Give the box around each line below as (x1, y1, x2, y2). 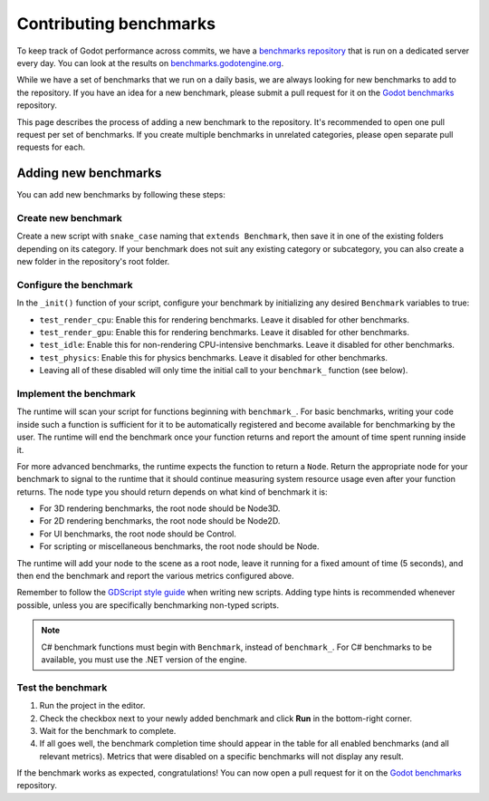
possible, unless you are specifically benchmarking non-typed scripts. (16, 599, 280, 611)
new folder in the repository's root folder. (16, 256, 170, 267)
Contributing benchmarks (16, 14, 216, 34)
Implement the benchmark (16, 387, 136, 400)
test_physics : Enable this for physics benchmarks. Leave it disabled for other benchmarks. (39, 352, 388, 362)
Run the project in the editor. (39, 700, 146, 711)
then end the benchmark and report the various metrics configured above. (16, 571, 294, 582)
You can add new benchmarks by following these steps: (16, 189, 226, 200)
